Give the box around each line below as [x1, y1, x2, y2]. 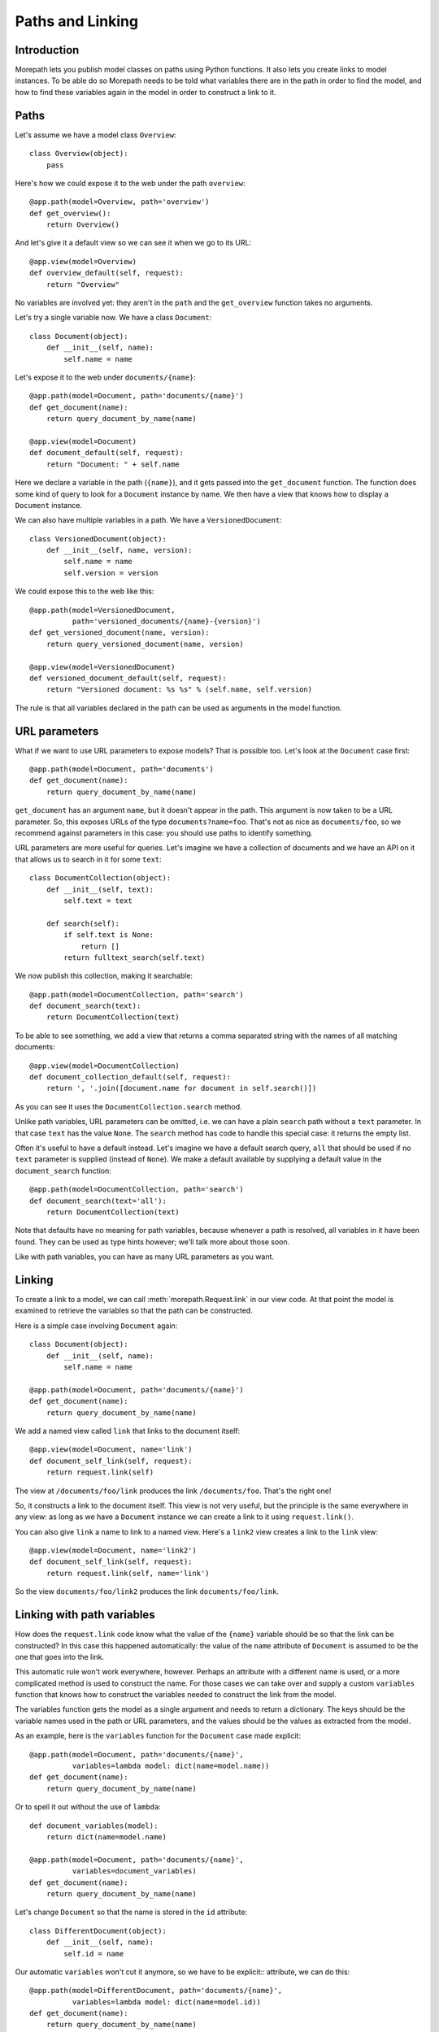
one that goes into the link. [15, 1652, 105, 1661]
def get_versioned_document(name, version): [29, 628, 211, 637]
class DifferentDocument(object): [29, 1926, 167, 1935]
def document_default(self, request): [29, 448, 185, 458]
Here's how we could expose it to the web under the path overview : [15, 178, 246, 188]
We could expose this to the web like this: [15, 586, 154, 597]
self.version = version [63, 568, 159, 577]
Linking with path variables [15, 1608, 155, 1622]
